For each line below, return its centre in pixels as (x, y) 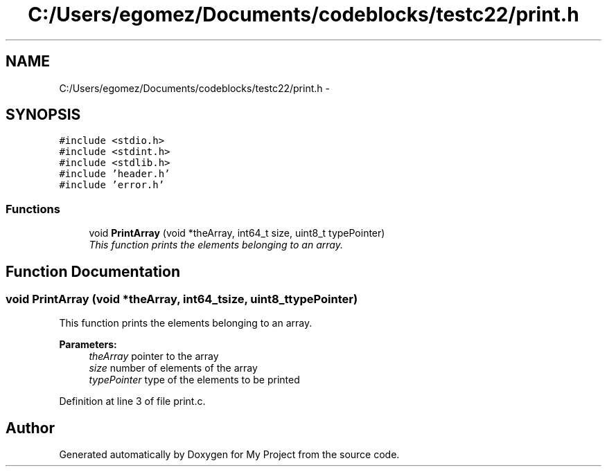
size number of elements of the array (173, 368)
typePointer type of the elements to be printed (194, 380)
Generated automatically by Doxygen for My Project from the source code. (229, 455)
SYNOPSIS (43, 115)
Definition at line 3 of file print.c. (132, 401)
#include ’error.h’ (112, 185)
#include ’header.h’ (115, 174)
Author (30, 428)
